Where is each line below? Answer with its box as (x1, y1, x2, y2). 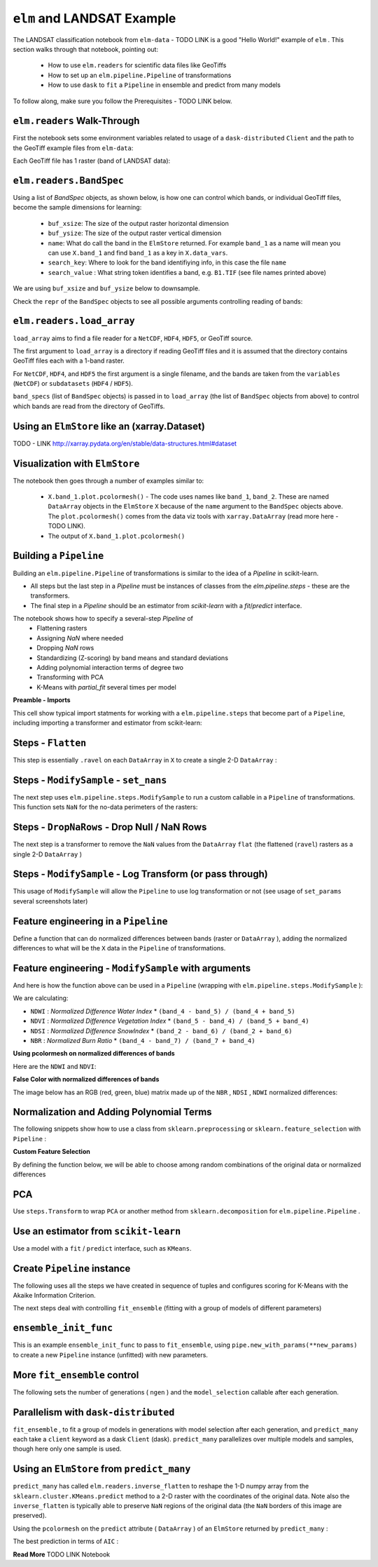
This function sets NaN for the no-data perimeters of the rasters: (13, 803, 198, 812)
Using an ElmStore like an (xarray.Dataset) (13, 420, 206, 432)
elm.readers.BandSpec (13, 175, 124, 186)
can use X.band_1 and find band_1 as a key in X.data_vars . (48, 249, 228, 257)
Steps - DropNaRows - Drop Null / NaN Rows (13, 821, 207, 833)
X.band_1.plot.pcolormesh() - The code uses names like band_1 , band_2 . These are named (48, 492, 329, 501)
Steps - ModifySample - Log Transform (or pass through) (13, 868, 269, 880)
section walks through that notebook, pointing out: (13, 45, 159, 53)
